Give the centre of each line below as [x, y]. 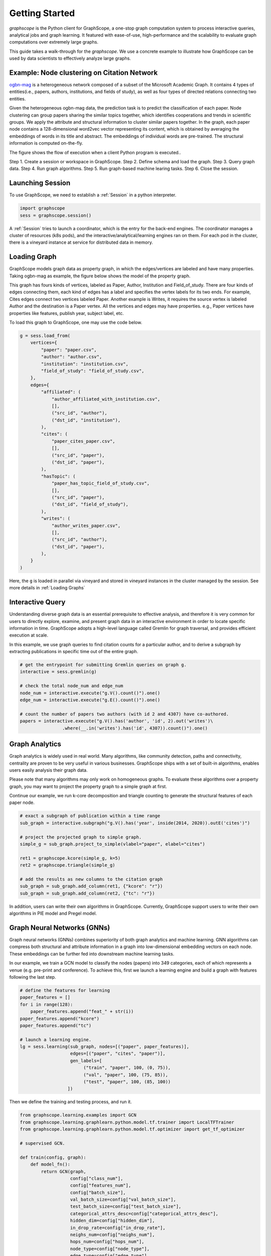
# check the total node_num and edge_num [72, 686]
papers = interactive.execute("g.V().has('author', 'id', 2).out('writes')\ [116, 721]
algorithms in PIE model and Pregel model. [53, 913]
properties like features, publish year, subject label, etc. [66, 313]
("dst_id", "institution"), [86, 420]
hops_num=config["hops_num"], [107, 1242]
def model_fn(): [50, 1165]
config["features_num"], [101, 1185]
